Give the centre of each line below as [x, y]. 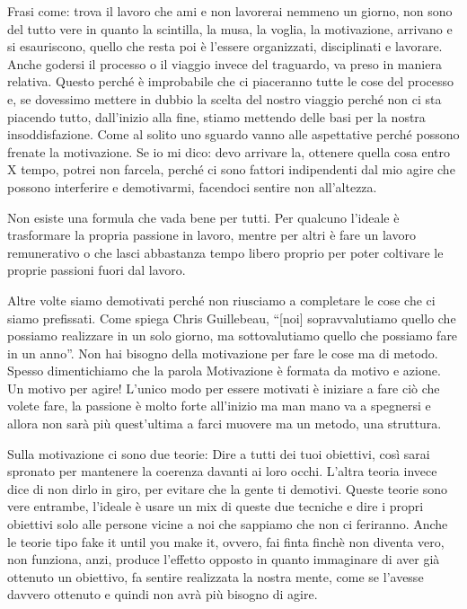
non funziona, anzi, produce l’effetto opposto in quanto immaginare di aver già [224, 559]
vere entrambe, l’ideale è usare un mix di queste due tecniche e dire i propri [216, 506]
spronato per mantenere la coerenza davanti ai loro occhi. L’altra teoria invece [222, 471]
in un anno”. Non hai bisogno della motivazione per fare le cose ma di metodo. [223, 353]
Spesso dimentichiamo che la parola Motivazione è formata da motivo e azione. [224, 371]
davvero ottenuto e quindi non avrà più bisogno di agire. [163, 594]
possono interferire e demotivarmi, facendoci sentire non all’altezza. [192, 186]
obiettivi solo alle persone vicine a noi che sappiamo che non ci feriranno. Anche [228, 524]
